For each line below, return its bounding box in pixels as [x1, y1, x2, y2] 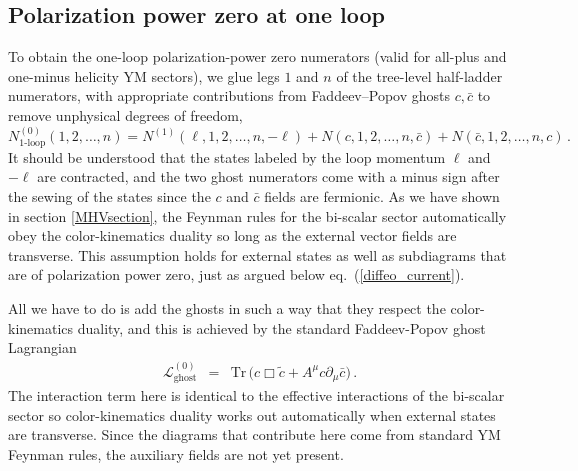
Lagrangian [8, 337, 77, 358]
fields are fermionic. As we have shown [264, 186, 500, 206]
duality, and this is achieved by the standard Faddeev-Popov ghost [77, 317, 486, 338]
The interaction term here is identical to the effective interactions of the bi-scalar [8, 385, 505, 406]
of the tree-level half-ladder [336, 65, 503, 86]
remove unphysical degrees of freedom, [8, 104, 243, 125]
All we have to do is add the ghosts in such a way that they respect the [8, 297, 446, 318]
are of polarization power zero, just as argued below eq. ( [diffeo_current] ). [8, 264, 465, 285]
